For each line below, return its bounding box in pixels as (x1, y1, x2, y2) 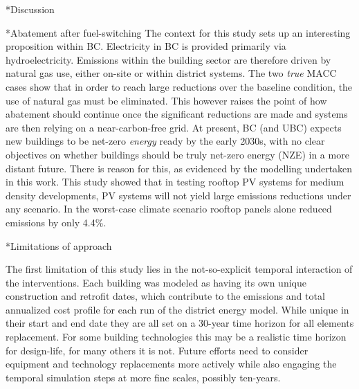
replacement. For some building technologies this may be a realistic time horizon (6, 329, 347, 344)
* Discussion (6, 2, 55, 16)
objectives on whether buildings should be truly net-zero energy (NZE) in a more (6, 147, 349, 161)
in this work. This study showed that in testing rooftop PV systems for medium (6, 174, 344, 189)
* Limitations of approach (6, 238, 112, 253)
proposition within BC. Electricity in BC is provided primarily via (6, 39, 286, 53)
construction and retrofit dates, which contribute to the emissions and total (6, 289, 325, 303)
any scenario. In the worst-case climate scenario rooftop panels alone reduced (6, 201, 332, 216)
